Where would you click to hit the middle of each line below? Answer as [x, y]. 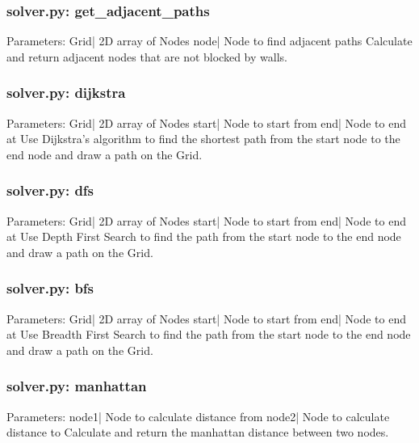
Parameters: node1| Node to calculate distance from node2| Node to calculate [198, 416]
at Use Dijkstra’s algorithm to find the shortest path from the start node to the [203, 139]
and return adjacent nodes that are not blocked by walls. [147, 56]
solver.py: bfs [50, 288]
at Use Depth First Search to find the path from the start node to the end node [204, 236]
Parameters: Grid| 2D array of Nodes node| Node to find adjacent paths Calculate [209, 41]
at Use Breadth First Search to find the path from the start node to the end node [209, 334]
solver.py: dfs [50, 190]
